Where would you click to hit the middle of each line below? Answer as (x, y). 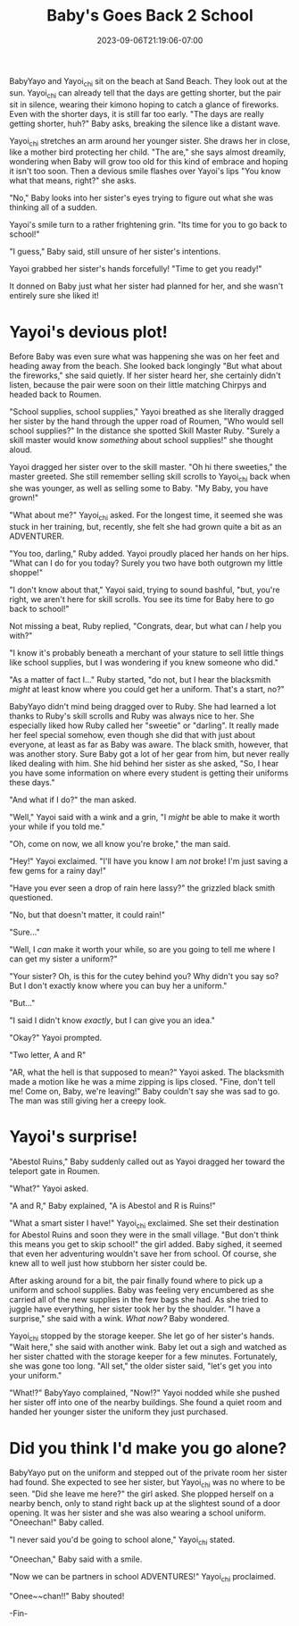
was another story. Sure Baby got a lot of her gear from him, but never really (149, 754)
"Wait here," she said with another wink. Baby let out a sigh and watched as (148, 1347)
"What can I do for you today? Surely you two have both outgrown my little (146, 563)
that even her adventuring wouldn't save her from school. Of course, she (143, 1253)
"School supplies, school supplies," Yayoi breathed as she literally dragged (146, 412)
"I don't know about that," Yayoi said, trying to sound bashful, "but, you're (145, 590)
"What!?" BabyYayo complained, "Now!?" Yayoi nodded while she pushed (145, 1393)
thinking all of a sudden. (54, 207)
